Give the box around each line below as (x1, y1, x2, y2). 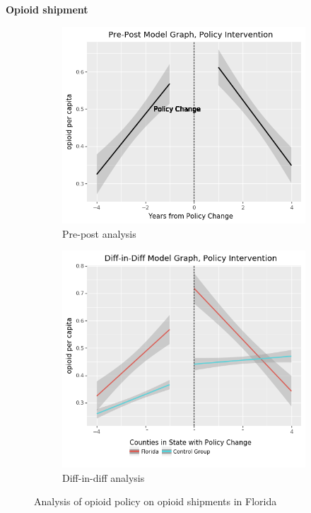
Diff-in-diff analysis (62, 470, 145, 485)
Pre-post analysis (62, 226, 136, 241)
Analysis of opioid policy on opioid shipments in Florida (34, 494, 277, 509)
